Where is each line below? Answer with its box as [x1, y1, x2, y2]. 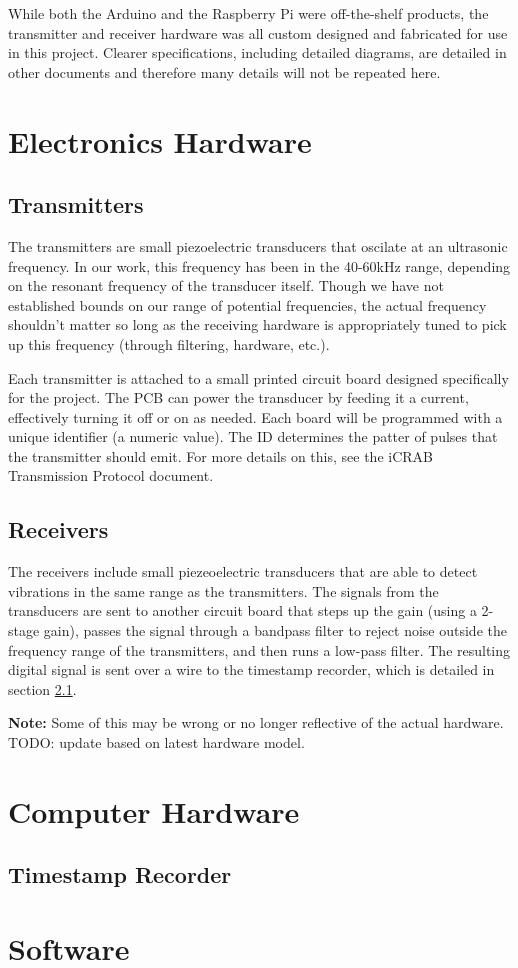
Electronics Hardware [8, 120, 312, 161]
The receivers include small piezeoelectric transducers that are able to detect [8, 561, 478, 582]
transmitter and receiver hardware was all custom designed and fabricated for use [8, 22, 508, 43]
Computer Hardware [8, 790, 300, 831]
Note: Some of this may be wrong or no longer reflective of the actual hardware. [8, 712, 504, 733]
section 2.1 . [8, 678, 77, 699]
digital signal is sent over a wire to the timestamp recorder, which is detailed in [8, 659, 495, 680]
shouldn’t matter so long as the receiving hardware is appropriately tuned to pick [8, 314, 507, 335]
